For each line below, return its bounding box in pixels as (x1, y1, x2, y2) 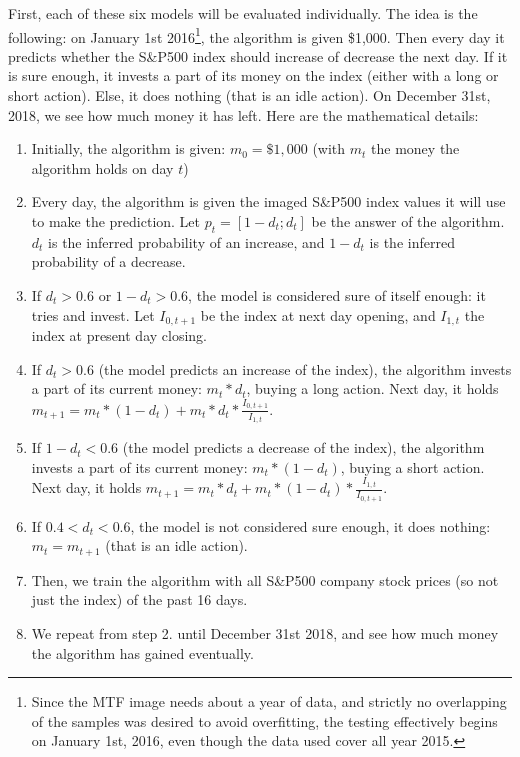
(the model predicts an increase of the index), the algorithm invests (98, 358, 512, 379)
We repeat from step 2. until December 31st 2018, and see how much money (31, 623, 499, 644)
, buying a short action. (340, 456, 485, 477)
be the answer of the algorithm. (311, 211, 505, 231)
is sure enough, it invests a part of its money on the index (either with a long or (8, 65, 499, 86)
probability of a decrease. (31, 251, 186, 272)
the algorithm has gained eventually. (31, 642, 254, 663)
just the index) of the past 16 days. (31, 589, 248, 610)
